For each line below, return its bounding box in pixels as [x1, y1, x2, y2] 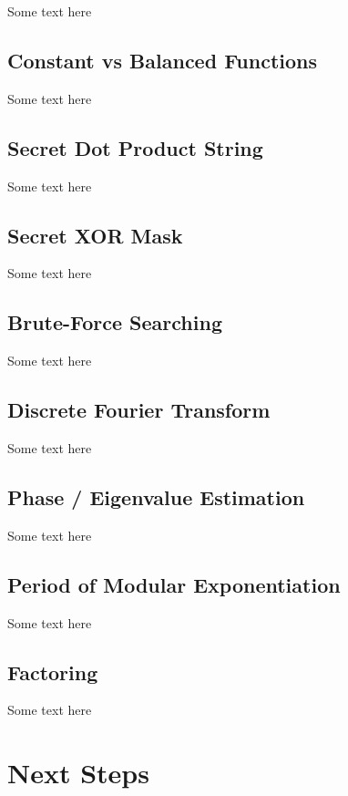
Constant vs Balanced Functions [7, 46, 318, 74]
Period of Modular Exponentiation [7, 570, 341, 598]
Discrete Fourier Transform [7, 396, 271, 424]
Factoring [7, 657, 98, 686]
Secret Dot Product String [7, 133, 263, 161]
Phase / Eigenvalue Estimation [7, 482, 305, 511]
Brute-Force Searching [7, 308, 222, 336]
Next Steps [7, 754, 149, 791]
